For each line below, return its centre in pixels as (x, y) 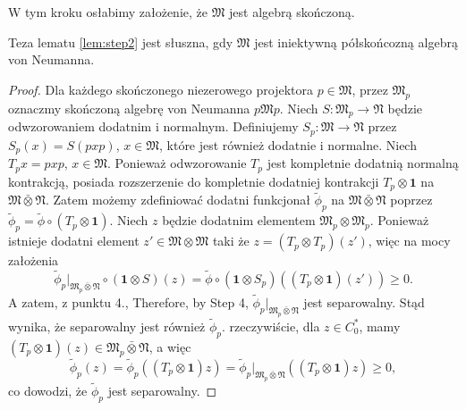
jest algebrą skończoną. (292, 12)
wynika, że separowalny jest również (107, 326)
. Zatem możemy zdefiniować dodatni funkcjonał (178, 200)
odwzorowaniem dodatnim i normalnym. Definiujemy (153, 126)
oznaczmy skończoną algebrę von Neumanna (129, 108)
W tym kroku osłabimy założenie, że (108, 12)
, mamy (380, 326)
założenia (34, 260)
